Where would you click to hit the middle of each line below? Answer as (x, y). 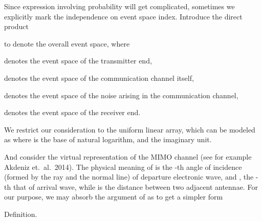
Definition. (21, 214)
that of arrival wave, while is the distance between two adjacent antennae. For (135, 186)
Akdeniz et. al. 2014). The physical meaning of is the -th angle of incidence (123, 167)
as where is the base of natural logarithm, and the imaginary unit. (108, 139)
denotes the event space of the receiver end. (72, 112)
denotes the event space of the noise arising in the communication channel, (121, 95)
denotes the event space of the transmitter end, (78, 61)
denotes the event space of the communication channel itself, (99, 78)
